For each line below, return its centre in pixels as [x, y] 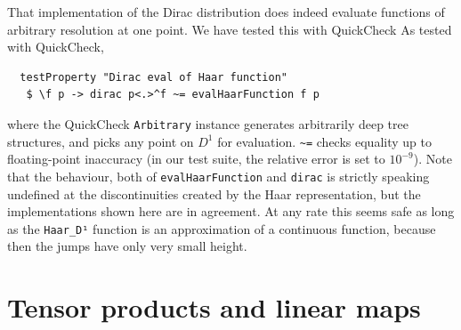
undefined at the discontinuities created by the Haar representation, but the [214, 193]
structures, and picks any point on [101, 141]
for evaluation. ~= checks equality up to [324, 141]
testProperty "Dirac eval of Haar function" [154, 77]
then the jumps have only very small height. [127, 246]
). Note [433, 159]
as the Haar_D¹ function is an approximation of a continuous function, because [222, 228]
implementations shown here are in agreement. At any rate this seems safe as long [231, 211]
